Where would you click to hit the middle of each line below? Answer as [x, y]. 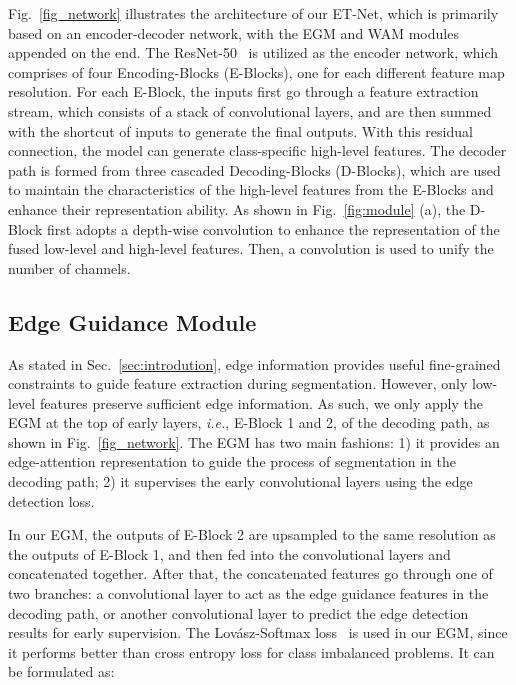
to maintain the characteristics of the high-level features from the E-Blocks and [251, 189]
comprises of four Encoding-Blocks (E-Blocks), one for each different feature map [256, 71]
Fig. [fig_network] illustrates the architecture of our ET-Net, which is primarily [253, 13]
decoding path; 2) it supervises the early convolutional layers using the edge [240, 481]
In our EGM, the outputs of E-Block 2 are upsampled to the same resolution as [252, 534]
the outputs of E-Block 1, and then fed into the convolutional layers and [229, 553]
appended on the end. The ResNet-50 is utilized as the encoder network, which [253, 52]
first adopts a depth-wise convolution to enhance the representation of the [273, 228]
